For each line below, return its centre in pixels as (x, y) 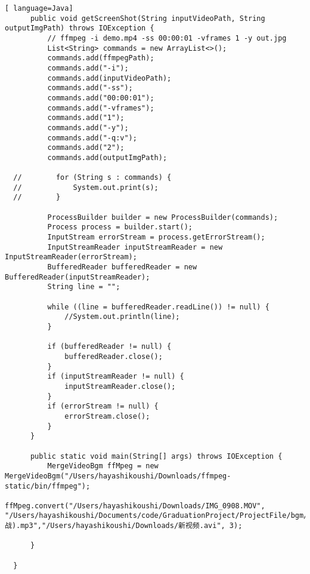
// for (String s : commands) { (92, 178)
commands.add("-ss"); (90, 88)
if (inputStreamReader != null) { (116, 377)
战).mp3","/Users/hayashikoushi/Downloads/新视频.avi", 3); (124, 526)
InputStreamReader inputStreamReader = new (135, 247)
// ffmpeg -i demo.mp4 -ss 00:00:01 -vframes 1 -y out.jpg (167, 38)
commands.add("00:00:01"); (101, 98)
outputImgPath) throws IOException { (80, 28)
